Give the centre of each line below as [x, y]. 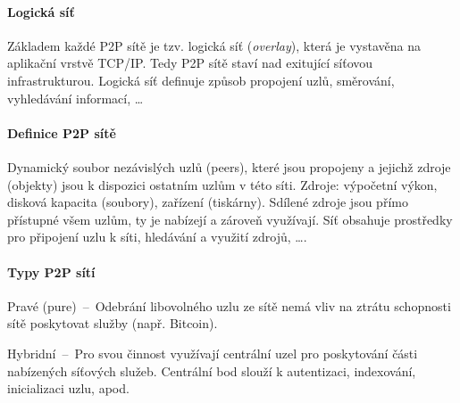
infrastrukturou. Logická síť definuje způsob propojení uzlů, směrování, [201, 80]
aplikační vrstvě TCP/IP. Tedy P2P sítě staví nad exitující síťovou [190, 63]
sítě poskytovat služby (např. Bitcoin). [113, 323]
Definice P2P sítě [62, 132]
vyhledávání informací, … [75, 98]
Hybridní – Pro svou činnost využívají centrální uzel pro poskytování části [213, 353]
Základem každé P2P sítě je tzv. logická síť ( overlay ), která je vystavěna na [214, 45]
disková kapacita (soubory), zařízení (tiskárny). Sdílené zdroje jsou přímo [208, 202]
